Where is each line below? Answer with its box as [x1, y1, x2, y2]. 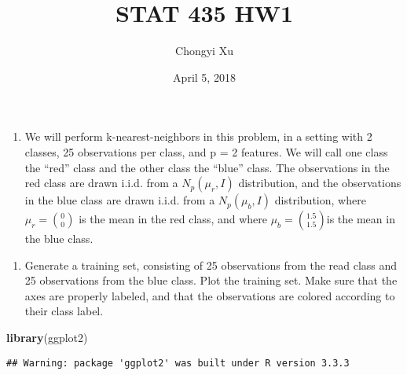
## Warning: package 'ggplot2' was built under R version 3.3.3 [6, 357, 350, 369]
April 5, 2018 [173, 68, 236, 85]
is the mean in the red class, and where [79, 211, 267, 227]
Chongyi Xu [175, 42, 233, 59]
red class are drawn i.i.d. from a [24, 175, 178, 191]
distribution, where [274, 192, 366, 208]
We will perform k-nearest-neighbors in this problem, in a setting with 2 [24, 128, 372, 145]
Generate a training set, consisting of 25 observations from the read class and [24, 256, 398, 273]
